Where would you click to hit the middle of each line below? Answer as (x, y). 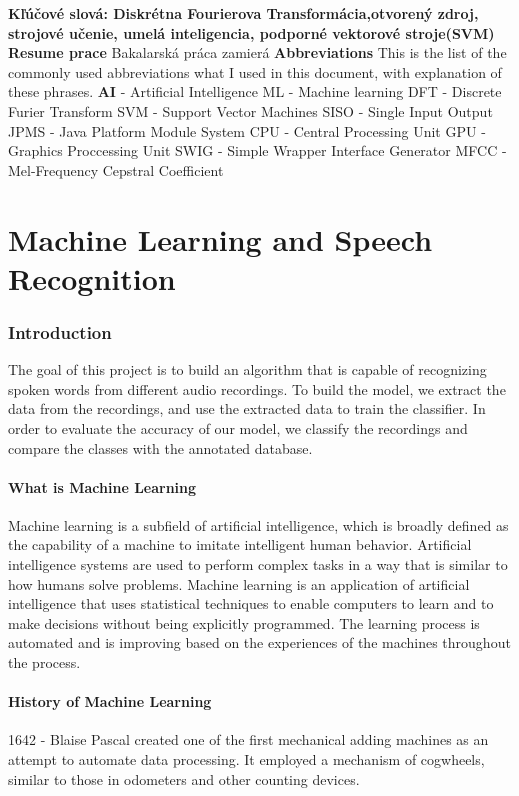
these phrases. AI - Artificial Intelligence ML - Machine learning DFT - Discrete (255, 91)
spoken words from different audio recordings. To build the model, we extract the (257, 388)
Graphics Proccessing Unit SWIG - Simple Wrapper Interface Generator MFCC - (257, 150)
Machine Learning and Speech (220, 238)
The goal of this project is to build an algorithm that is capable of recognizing (247, 369)
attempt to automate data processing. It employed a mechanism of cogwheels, (246, 759)
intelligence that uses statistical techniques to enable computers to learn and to (251, 603)
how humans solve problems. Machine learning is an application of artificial (239, 583)
